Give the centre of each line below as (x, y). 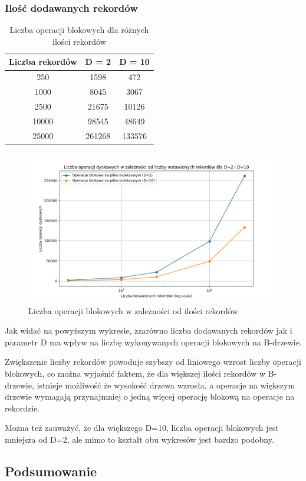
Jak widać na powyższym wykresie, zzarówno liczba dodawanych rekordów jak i (149, 330)
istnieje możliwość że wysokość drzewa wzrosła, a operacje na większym (166, 385)
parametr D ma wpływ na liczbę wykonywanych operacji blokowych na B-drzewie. (153, 342)
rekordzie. (22, 408)
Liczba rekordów (43, 62)
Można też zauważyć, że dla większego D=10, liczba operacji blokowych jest (142, 428)
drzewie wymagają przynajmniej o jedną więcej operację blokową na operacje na (150, 396)
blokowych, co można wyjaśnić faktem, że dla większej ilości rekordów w (135, 373)
